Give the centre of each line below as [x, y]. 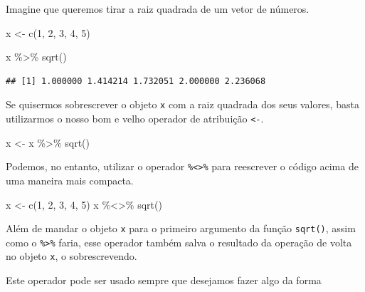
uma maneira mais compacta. [70, 180]
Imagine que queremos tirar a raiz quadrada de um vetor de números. [158, 9]
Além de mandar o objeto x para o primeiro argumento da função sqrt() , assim [181, 228]
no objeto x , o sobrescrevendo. [72, 256]
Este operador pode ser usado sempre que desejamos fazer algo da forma [164, 280]
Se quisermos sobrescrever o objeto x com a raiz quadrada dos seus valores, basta [182, 104]
